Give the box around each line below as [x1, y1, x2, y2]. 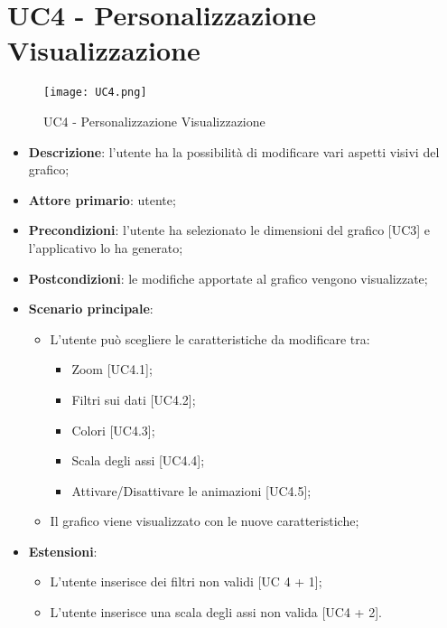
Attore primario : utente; [28, 190, 176, 209]
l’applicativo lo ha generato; [28, 238, 183, 257]
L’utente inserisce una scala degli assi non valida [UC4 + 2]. [50, 603, 382, 622]
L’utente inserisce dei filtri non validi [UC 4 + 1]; [50, 572, 322, 591]
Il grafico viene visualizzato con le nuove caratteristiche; [50, 511, 359, 530]
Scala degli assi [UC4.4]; [71, 451, 205, 470]
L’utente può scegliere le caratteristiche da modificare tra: [50, 329, 370, 348]
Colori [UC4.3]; [71, 420, 155, 439]
